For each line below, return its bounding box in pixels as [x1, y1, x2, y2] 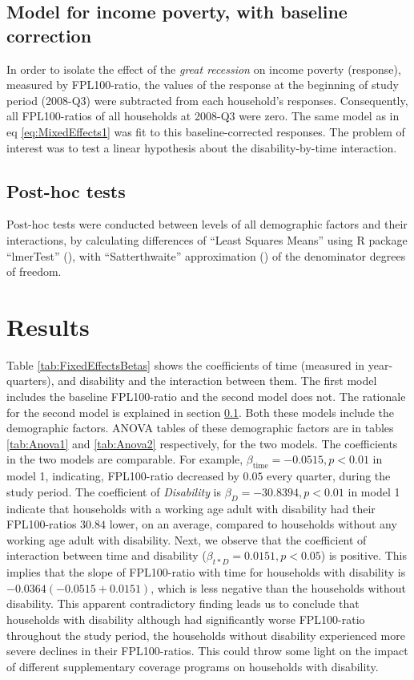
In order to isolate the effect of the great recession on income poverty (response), [6, 60, 401, 77]
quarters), [6, 372, 54, 389]
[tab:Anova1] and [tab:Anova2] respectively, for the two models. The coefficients [6, 435, 398, 451]
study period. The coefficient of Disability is [6, 483, 222, 500]
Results [6, 310, 90, 342]
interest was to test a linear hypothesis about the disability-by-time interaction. [6, 139, 397, 156]
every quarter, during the [267, 467, 391, 484]
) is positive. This [320, 547, 407, 564]
